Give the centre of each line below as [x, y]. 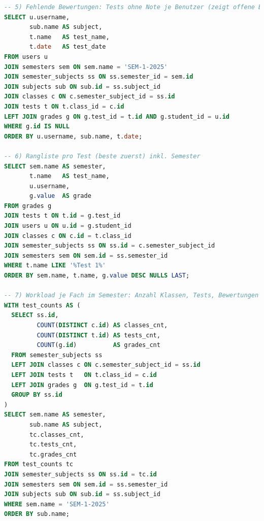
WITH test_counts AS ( [42, 305]
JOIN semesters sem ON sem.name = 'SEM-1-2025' [86, 67]
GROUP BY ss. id [37, 395]
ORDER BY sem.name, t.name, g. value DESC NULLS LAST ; [97, 276]
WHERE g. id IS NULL [37, 127]
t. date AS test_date [68, 47]
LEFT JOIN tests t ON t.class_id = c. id [84, 375]
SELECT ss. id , [35, 315]
